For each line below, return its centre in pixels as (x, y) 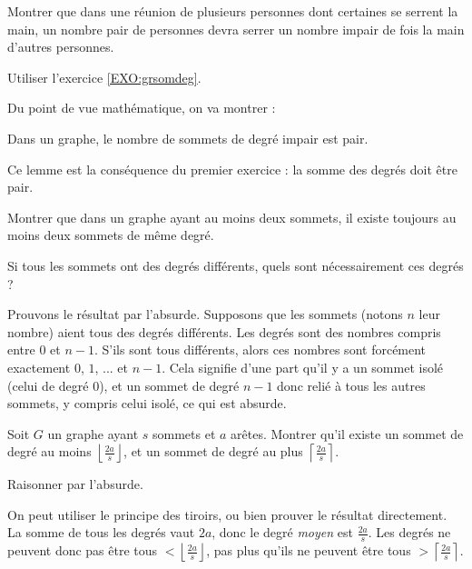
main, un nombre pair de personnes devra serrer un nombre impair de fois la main (236, 29)
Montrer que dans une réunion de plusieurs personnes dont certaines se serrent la (233, 11)
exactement (39, 367)
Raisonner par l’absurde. (75, 484)
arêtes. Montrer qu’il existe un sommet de (347, 433)
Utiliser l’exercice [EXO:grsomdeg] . (104, 77)
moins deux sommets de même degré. (111, 235)
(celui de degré (48, 385)
